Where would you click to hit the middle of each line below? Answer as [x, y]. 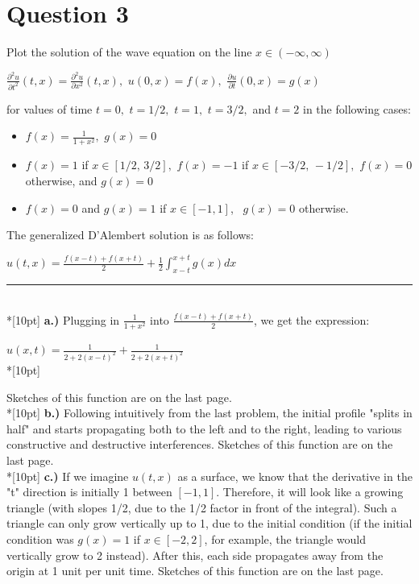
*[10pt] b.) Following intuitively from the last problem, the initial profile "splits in [209, 413]
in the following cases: [357, 108]
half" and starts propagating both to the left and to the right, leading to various [204, 428]
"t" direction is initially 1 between [89, 492]
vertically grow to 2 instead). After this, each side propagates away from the [195, 555]
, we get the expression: [311, 319]
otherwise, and [61, 180]
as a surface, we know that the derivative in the [295, 476]
